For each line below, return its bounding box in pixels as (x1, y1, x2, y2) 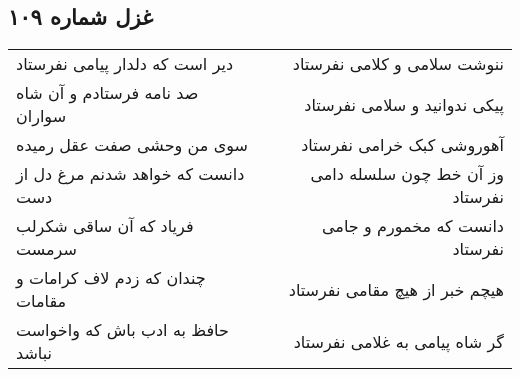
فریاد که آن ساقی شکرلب (16, 214, 194, 238)
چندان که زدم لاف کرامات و (16, 266, 206, 290)
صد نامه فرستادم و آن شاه (16, 81, 199, 105)
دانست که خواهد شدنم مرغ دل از (16, 162, 245, 186)
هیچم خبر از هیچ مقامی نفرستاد (288, 277, 504, 301)
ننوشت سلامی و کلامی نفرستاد (292, 52, 504, 76)
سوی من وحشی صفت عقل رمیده (16, 133, 248, 157)
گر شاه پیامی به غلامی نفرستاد (293, 329, 504, 353)
